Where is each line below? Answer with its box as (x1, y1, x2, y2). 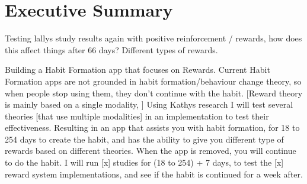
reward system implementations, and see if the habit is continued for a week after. (5, 167, 303, 180)
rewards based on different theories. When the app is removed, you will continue (5, 144, 296, 157)
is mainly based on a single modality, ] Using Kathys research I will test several (5, 98, 293, 111)
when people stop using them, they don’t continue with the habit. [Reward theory (5, 86, 303, 99)
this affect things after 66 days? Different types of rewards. (5, 43, 218, 56)
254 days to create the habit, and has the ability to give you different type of (5, 133, 284, 145)
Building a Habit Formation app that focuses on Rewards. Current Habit (5, 63, 270, 76)
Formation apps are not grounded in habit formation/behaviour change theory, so (5, 75, 302, 87)
